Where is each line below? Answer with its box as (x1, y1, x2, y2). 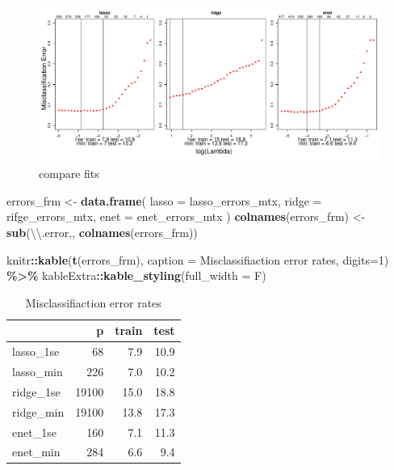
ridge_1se (12, 383, 61, 400)
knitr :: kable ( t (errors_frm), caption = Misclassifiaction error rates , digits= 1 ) (6, 251, 389, 268)
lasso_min (12, 362, 63, 379)
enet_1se (12, 423, 57, 440)
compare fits (39, 165, 99, 182)
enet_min (12, 443, 61, 460)
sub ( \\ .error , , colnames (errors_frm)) (6, 223, 198, 240)
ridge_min (12, 403, 65, 420)
